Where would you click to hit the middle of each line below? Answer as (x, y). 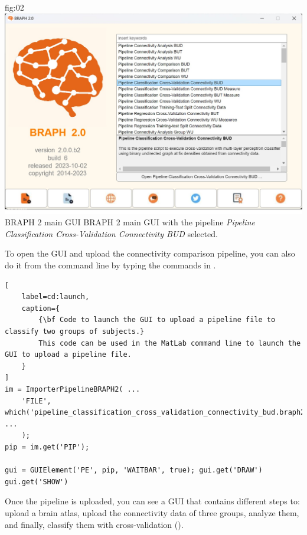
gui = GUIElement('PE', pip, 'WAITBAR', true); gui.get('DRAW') (134, 470)
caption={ (41, 308)
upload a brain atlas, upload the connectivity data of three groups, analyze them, (152, 512)
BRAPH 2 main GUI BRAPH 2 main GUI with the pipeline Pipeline (130, 222)
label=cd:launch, (55, 297)
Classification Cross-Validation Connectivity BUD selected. (111, 233)
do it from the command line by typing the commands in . (110, 265)
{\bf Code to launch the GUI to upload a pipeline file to (157, 320)
